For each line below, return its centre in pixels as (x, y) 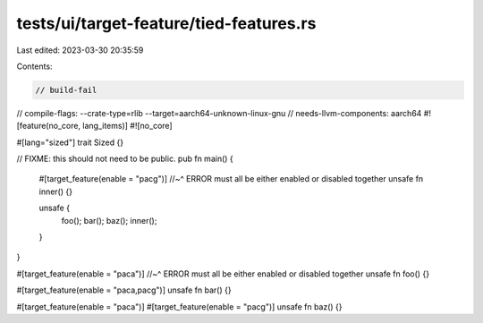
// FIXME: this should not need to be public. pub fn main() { (125, 159)
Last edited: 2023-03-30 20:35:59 (80, 50)
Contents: (34, 66)
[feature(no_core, (48, 126)
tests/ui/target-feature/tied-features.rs (166, 23)
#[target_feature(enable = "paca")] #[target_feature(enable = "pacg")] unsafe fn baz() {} (180, 306)
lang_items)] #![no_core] (127, 126)
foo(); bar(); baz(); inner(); (109, 220)
